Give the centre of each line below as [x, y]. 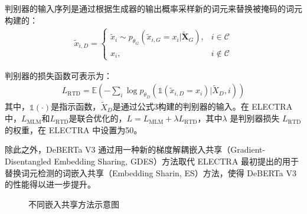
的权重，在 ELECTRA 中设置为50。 [74, 129]
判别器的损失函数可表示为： [58, 75]
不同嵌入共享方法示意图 [74, 204]
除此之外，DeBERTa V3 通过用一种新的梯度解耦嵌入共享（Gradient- [135, 149]
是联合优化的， [98, 118]
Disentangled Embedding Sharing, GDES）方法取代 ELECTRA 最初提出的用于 [152, 161]
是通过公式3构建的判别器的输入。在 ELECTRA [203, 106]
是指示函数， [76, 106]
